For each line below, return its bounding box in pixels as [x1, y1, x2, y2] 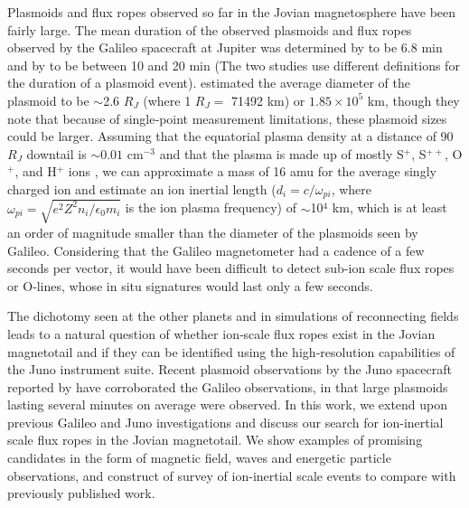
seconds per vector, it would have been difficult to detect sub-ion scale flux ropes [7, 259, 455, 278]
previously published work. [7, 484, 155, 503]
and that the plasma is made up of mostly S [159, 144, 404, 163]
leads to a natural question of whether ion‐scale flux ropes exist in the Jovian [7, 324, 436, 343]
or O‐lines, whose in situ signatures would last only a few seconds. [7, 276, 373, 295]
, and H [14, 162, 57, 181]
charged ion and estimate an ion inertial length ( [7, 179, 277, 198]
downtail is [26, 144, 87, 163]
